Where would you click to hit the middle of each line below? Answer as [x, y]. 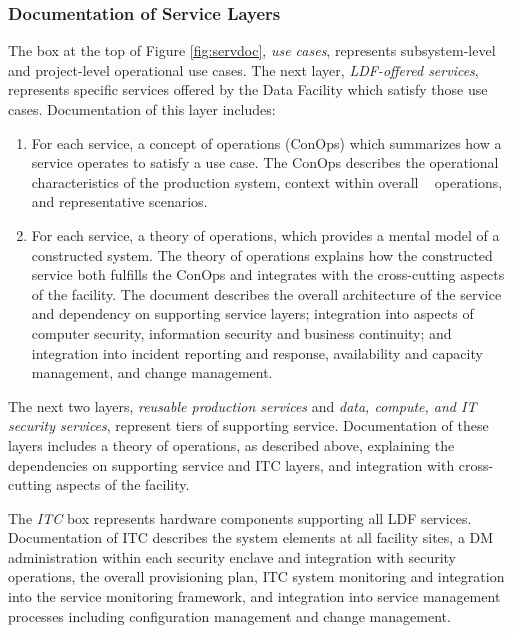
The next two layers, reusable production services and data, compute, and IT [242, 405]
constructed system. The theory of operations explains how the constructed [262, 254]
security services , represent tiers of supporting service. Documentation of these [248, 425]
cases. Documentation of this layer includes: [142, 109]
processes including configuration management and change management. [229, 615]
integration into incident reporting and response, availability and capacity [257, 352]
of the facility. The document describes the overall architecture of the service [266, 293]
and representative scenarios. [119, 201]
